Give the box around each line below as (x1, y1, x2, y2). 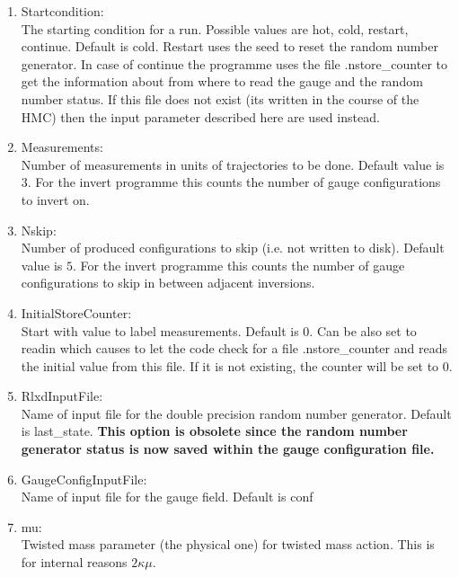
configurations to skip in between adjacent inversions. (21, 273, 315, 292)
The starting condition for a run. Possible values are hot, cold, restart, (21, 19, 409, 38)
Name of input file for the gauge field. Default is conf (21, 487, 313, 506)
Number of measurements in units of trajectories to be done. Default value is (21, 155, 445, 173)
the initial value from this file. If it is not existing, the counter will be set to (21, 356, 439, 375)
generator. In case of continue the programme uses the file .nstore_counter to (21, 54, 447, 73)
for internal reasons (21, 553, 128, 572)
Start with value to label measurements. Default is (21, 321, 299, 340)
